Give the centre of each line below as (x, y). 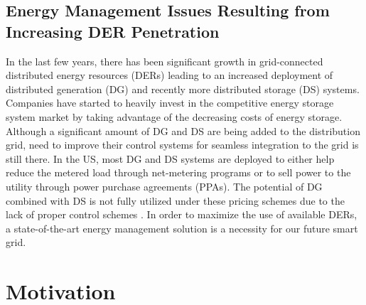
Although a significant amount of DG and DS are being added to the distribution (183, 130)
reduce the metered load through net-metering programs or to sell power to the (178, 172)
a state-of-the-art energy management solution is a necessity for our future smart (182, 228)
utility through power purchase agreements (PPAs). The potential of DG (164, 186)
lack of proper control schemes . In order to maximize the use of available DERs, (182, 214)
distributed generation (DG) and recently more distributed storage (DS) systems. (183, 89)
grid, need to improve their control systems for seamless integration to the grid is (182, 145)
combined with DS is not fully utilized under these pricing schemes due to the (175, 200)
